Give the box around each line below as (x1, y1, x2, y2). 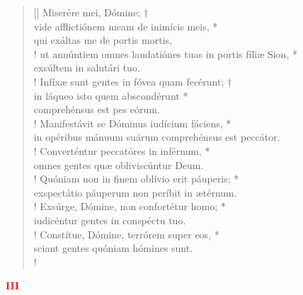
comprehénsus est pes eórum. (33, 102, 160, 117)
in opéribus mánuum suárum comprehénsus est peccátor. (33, 129, 280, 144)
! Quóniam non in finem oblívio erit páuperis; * (33, 171, 239, 186)
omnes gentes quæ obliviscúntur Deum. (33, 157, 204, 172)
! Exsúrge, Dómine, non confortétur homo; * (33, 199, 226, 214)
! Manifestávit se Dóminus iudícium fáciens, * (33, 115, 231, 130)
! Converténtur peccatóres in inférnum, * (33, 143, 210, 158)
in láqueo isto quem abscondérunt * (33, 88, 188, 103)
